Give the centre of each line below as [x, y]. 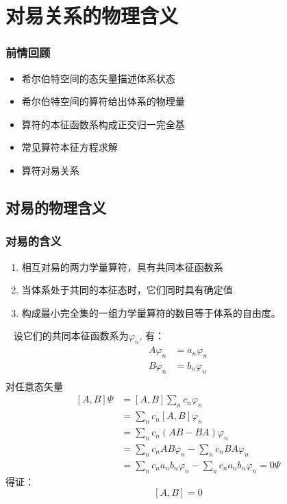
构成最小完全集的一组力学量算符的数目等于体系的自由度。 [151, 312]
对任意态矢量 [34, 386]
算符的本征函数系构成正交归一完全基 [103, 124]
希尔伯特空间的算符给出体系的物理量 [103, 101]
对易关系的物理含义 [92, 15]
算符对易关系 [50, 170]
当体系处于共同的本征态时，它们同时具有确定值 [127, 290]
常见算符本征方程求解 [70, 147]
